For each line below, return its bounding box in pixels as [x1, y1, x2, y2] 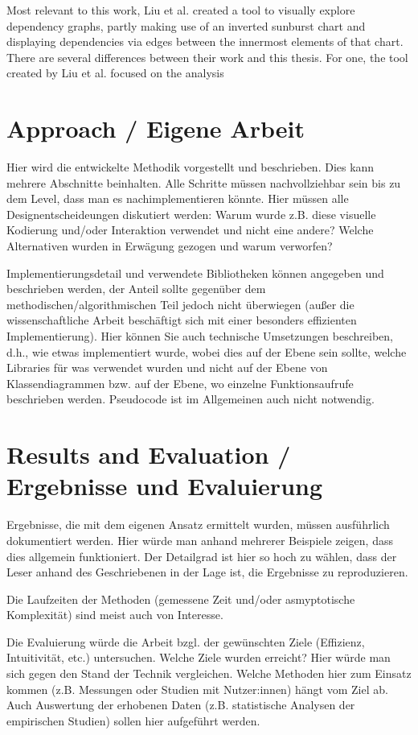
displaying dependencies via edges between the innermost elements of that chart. [6, 33, 404, 50]
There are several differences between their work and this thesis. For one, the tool [6, 48, 408, 65]
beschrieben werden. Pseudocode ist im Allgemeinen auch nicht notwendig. [6, 390, 375, 407]
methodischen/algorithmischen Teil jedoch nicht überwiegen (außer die [6, 295, 354, 312]
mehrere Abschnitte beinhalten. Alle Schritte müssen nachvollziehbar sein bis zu [6, 174, 401, 191]
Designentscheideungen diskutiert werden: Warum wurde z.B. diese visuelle [6, 205, 376, 222]
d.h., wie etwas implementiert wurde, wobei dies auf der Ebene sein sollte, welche [6, 343, 407, 360]
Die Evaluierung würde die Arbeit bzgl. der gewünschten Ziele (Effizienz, [6, 633, 365, 650]
